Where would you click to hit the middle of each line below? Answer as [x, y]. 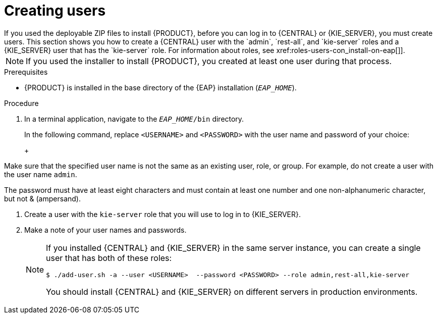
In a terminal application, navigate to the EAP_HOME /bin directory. [134, 119]
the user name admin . [41, 174]
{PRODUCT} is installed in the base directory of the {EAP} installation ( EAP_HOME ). [160, 87]
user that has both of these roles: [109, 258]
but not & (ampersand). [42, 198]
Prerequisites [26, 72]
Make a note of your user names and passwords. [105, 230]
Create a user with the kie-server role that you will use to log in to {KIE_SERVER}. [162, 214]
